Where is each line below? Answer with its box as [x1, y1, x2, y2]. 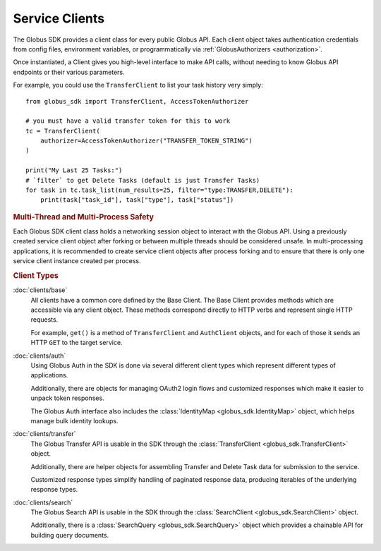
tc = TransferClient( [25, 127, 100, 135]
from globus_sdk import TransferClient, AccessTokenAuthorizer [25, 97, 249, 105]
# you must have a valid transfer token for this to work [25, 117, 231, 125]
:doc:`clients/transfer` [13, 430, 76, 438]
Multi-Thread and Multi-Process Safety [13, 212, 155, 222]
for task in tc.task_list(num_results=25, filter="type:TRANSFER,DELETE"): [25, 186, 294, 194]
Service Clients [13, 11, 105, 26]
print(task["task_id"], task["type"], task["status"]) [40, 196, 234, 204]
